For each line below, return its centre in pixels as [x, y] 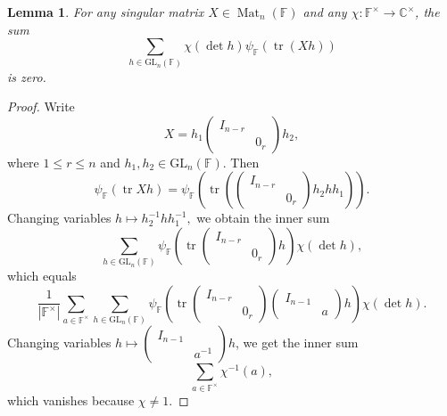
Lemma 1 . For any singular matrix [106, 12]
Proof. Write [41, 106]
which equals [42, 276]
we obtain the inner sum [263, 218]
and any [325, 12]
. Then [241, 162]
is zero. [27, 76]
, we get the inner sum [297, 343]
